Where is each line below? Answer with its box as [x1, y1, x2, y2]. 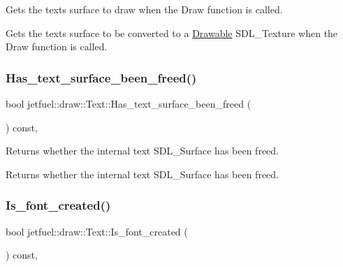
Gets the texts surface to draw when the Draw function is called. [6, 2, 283, 16]
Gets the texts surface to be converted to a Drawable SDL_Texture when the [6, 25, 338, 40]
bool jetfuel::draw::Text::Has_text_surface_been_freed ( [6, 96, 251, 110]
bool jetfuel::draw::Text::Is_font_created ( [6, 224, 188, 238]
